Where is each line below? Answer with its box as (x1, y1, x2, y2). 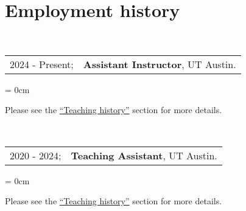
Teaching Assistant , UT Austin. (71, 148, 217, 162)
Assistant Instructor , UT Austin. (83, 57, 236, 71)
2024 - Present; (10, 57, 74, 71)
